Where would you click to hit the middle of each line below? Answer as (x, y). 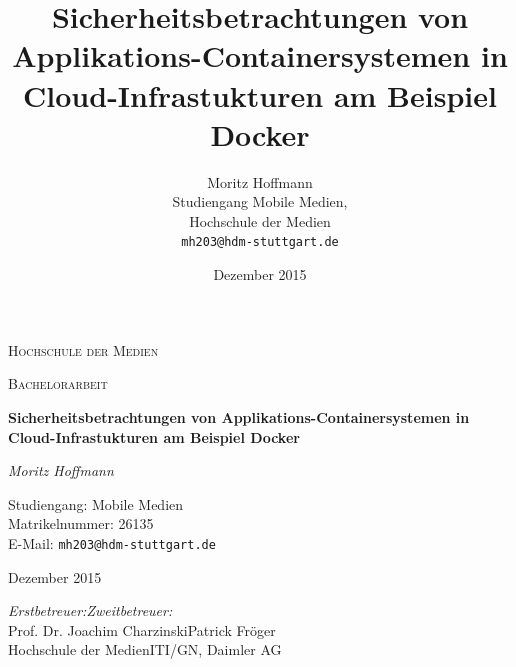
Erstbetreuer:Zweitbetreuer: (90, 610)
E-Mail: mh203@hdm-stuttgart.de (112, 542)
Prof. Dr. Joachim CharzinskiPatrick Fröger (142, 629)
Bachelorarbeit (58, 383)
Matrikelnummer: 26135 (81, 523)
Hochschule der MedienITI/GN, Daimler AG (145, 649)
